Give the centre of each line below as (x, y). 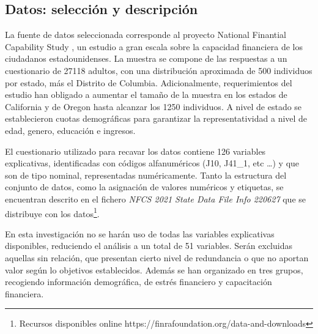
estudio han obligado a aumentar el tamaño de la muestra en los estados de (146, 95)
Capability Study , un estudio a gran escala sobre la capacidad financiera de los (154, 46)
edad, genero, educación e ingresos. (70, 130)
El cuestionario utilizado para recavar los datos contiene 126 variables (135, 151)
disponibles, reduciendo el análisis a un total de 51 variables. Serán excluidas (149, 246)
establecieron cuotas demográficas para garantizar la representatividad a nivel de (156, 118)
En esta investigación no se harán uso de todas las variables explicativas (140, 233)
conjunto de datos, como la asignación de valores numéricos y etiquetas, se (144, 187)
